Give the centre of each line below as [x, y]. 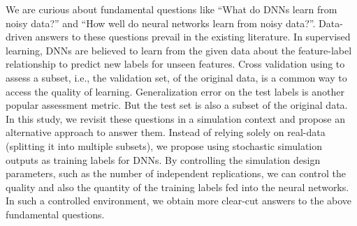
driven [19, 37]
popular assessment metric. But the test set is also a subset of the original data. [177, 105]
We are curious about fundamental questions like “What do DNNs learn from [172, 9]
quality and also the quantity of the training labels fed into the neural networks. [177, 187]
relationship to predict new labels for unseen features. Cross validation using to [175, 64]
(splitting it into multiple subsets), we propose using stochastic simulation [164, 145]
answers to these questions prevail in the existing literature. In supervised [193, 37]
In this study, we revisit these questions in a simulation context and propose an [176, 118]
